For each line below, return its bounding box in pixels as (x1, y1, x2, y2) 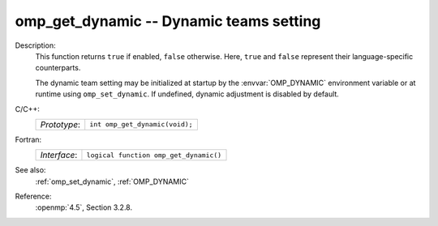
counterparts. (35, 63, 81, 73)
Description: (15, 41, 56, 50)
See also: (15, 165, 46, 175)
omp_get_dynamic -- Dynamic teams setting (15, 12, 321, 30)
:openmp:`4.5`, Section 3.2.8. (35, 203, 133, 212)
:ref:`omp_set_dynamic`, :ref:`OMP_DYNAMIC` (35, 177, 190, 186)
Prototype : (40, 118, 81, 130)
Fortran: (15, 134, 42, 144)
